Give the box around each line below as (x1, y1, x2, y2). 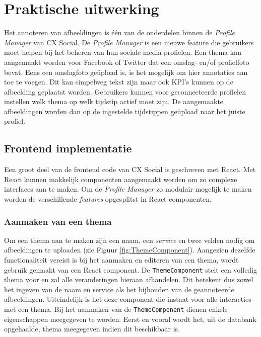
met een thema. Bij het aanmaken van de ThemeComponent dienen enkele (4, 304, 228, 314)
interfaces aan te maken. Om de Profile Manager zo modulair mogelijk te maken (4, 184, 252, 194)
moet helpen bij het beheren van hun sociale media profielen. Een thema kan (4, 47, 241, 57)
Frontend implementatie (4, 140, 132, 156)
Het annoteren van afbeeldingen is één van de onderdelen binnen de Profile (4, 27, 235, 38)
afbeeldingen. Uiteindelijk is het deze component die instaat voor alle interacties (4, 294, 251, 304)
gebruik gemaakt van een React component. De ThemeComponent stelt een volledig (4, 264, 257, 275)
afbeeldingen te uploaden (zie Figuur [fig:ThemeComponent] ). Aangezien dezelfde (4, 244, 255, 255)
